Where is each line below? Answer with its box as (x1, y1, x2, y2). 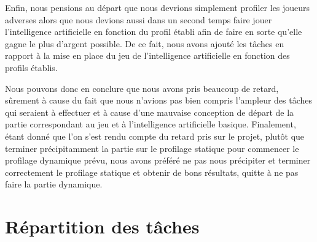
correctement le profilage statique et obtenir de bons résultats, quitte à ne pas (5, 165, 299, 178)
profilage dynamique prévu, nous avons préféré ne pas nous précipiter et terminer (5, 154, 311, 167)
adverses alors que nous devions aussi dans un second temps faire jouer (5, 13, 272, 26)
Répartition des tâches (5, 214, 200, 239)
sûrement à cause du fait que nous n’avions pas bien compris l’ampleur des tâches (5, 94, 313, 107)
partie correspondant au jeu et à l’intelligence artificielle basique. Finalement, (5, 118, 296, 130)
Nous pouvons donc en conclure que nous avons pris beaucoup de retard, (5, 81, 279, 94)
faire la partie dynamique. (5, 178, 103, 191)
